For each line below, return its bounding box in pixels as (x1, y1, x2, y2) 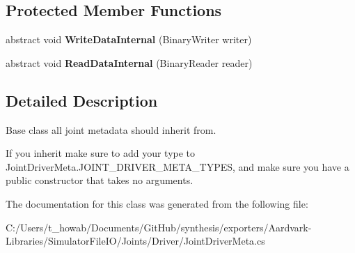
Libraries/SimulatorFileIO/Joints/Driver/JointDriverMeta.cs (6, 233, 265, 248)
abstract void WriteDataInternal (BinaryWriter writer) (6, 32, 252, 47)
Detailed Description (6, 89, 158, 111)
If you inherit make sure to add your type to (6, 146, 196, 160)
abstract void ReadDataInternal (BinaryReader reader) (6, 55, 253, 70)
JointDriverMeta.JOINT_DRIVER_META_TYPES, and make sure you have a (6, 159, 349, 174)
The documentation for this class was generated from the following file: (6, 196, 308, 210)
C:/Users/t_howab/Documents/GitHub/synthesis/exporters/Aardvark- (6, 220, 312, 234)
